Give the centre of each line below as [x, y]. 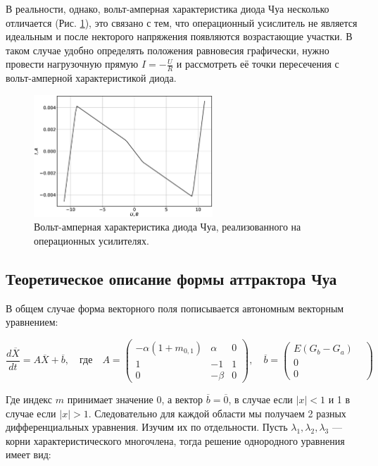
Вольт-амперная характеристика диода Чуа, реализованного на [168, 227]
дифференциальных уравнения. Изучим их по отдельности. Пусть [147, 427]
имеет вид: [29, 454]
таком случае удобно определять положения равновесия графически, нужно [168, 50]
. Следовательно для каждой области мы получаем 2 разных [217, 413]
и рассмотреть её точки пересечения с [258, 64]
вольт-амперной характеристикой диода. [91, 78]
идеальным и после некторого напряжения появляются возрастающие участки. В [179, 36]
